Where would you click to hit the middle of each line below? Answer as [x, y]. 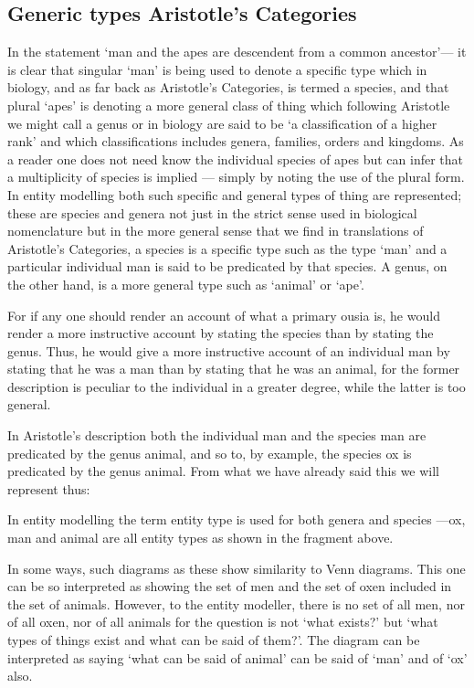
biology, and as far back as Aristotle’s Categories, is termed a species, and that [228, 87]
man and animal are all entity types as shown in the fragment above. [200, 538]
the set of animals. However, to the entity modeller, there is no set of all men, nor [236, 603]
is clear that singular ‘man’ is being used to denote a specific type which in [217, 69]
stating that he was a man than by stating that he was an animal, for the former [234, 369]
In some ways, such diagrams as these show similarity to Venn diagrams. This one [237, 568]
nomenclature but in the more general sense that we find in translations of [216, 231]
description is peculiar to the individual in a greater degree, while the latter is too [237, 386]
